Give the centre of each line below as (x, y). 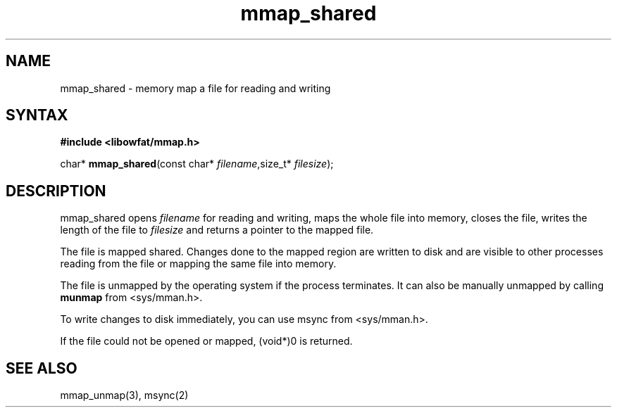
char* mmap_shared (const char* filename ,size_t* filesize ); (197, 164)
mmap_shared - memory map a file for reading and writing (195, 88)
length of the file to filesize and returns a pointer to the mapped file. (217, 230)
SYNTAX (37, 115)
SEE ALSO (42, 368)
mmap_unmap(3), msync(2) (124, 395)
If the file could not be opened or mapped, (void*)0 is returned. (206, 341)
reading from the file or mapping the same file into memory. (198, 264)
